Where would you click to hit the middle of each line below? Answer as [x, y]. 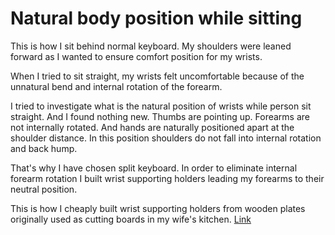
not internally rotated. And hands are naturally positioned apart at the [152, 127]
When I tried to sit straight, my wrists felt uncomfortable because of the [157, 76]
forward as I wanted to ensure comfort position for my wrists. [136, 56]
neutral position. [44, 189]
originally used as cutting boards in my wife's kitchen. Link [131, 219]
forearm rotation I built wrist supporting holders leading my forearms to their [167, 178]
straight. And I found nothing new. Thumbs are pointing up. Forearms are [160, 116]
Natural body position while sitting [156, 18]
